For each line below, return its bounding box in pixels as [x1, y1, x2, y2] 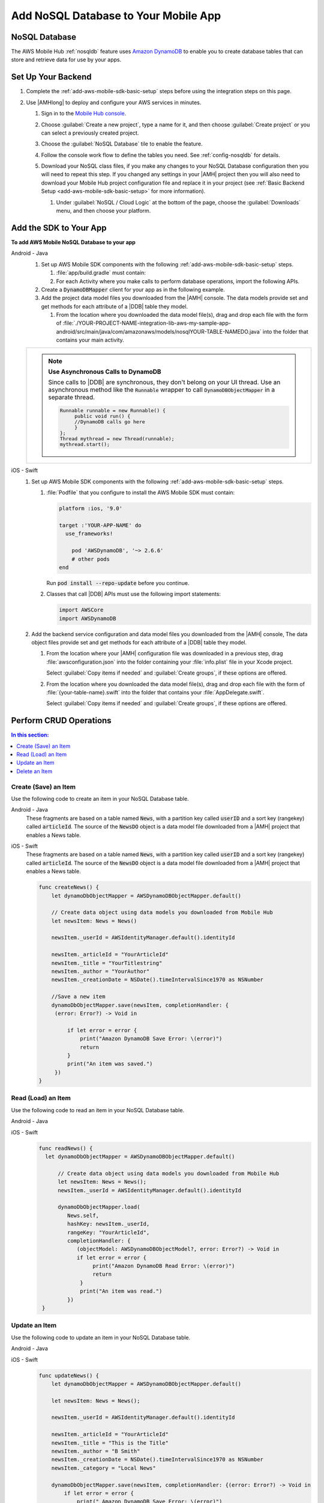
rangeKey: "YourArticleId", [67, 1229, 150, 1235]
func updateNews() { [38, 1372, 99, 1379]
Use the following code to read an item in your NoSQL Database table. [11, 1106, 185, 1113]
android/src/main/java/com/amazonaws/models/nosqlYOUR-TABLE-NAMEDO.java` [56, 328, 262, 335]
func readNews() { [38, 1145, 93, 1151]
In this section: [11, 731, 49, 739]
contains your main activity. [56, 337, 124, 344]
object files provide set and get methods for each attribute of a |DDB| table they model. [31, 639, 247, 646]
